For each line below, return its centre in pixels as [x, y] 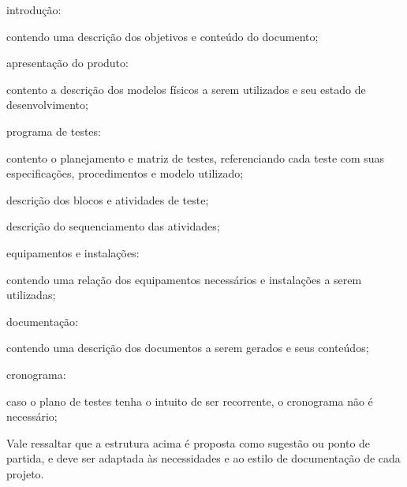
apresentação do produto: [67, 63]
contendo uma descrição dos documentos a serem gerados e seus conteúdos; [188, 348]
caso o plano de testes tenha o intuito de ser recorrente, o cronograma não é [190, 401]
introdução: [34, 9]
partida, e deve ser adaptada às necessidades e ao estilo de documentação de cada [203, 458]
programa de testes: [54, 131]
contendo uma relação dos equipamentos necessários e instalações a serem [184, 279]
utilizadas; [31, 295]
